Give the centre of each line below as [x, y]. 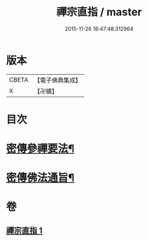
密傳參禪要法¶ [40, 149]
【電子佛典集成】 [57, 80]
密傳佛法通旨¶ [40, 178]
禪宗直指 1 [24, 230]
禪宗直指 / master [99, 12]
